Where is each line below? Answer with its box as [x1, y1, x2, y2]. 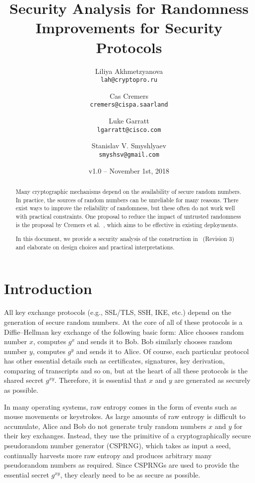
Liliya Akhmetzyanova [95, 65, 163, 76]
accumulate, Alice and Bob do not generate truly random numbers [4, 421, 206, 431]
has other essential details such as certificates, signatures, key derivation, [4, 356, 225, 366]
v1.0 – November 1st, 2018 [88, 165, 170, 176]
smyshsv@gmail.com [99, 151, 159, 158]
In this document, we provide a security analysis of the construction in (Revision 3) [15, 235, 235, 243]
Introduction [4, 278, 92, 299]
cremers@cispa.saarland [90, 101, 168, 109]
